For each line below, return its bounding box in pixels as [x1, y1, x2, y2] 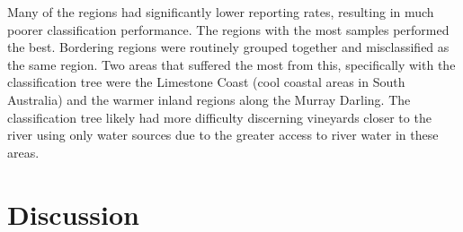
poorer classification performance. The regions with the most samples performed [7, 20, 450, 39]
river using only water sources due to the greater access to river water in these [7, 125, 439, 144]
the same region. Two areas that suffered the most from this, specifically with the [7, 55, 456, 73]
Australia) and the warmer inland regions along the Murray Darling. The [7, 90, 411, 108]
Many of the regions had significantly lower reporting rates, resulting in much [7, 3, 434, 21]
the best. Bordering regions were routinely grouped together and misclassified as [7, 38, 450, 56]
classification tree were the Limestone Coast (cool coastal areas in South [7, 73, 405, 91]
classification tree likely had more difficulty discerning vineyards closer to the [7, 107, 432, 126]
